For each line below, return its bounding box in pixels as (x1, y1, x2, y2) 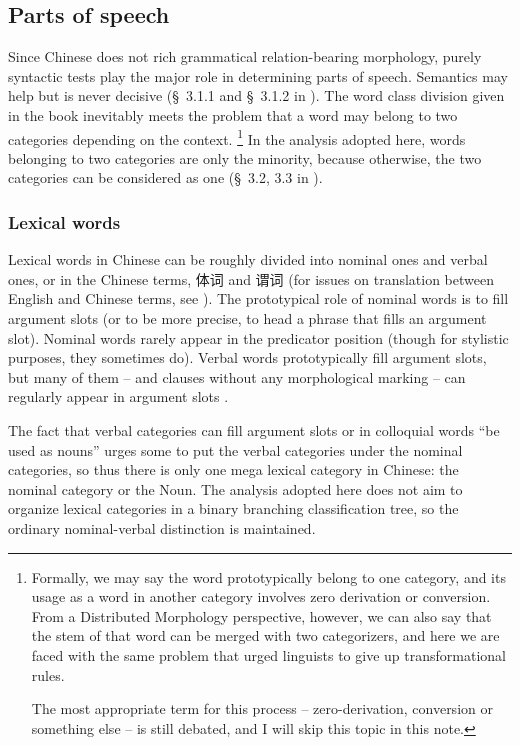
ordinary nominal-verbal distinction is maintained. (8, 517, 316, 538)
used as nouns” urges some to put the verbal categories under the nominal (8, 439, 463, 460)
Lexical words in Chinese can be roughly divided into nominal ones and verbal (8, 249, 488, 270)
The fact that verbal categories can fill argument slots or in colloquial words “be (8, 419, 500, 440)
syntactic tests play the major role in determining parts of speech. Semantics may (8, 65, 508, 86)
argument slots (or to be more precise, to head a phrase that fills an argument (8, 308, 487, 329)
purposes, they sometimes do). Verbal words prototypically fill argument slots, (8, 347, 487, 368)
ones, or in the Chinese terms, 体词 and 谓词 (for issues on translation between (8, 268, 494, 289)
